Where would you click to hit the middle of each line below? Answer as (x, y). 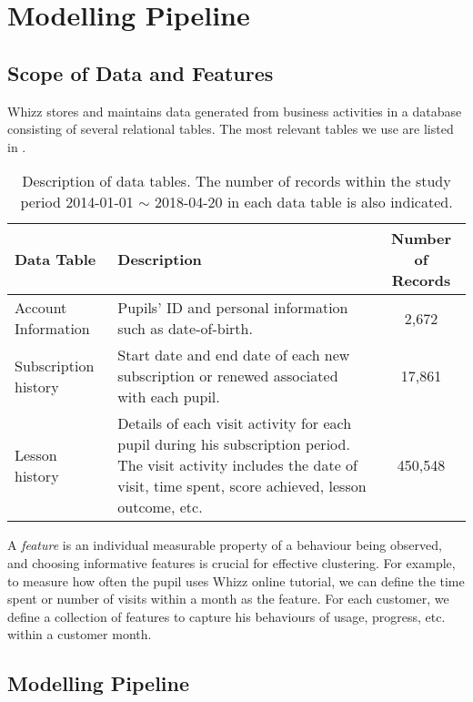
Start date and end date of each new (234, 355)
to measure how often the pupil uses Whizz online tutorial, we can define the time (236, 580)
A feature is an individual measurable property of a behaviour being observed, (225, 545)
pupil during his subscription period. (234, 444)
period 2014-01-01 (77, 202)
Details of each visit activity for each (235, 423)
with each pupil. (169, 397)
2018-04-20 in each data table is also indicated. (303, 202)
